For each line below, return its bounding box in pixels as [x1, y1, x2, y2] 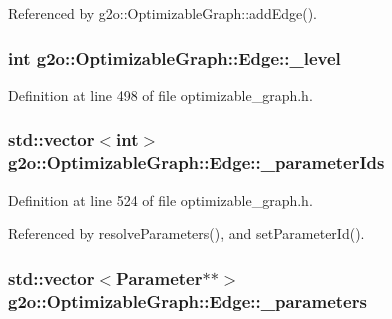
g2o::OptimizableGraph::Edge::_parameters [8, 288, 367, 313]
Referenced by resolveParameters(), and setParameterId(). [8, 223, 365, 244]
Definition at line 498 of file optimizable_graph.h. [8, 84, 313, 105]
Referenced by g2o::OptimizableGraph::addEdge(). [8, 3, 318, 23]
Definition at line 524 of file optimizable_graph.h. [8, 189, 313, 210]
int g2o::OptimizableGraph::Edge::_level [8, 45, 341, 70]
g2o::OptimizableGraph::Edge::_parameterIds [8, 150, 385, 175]
